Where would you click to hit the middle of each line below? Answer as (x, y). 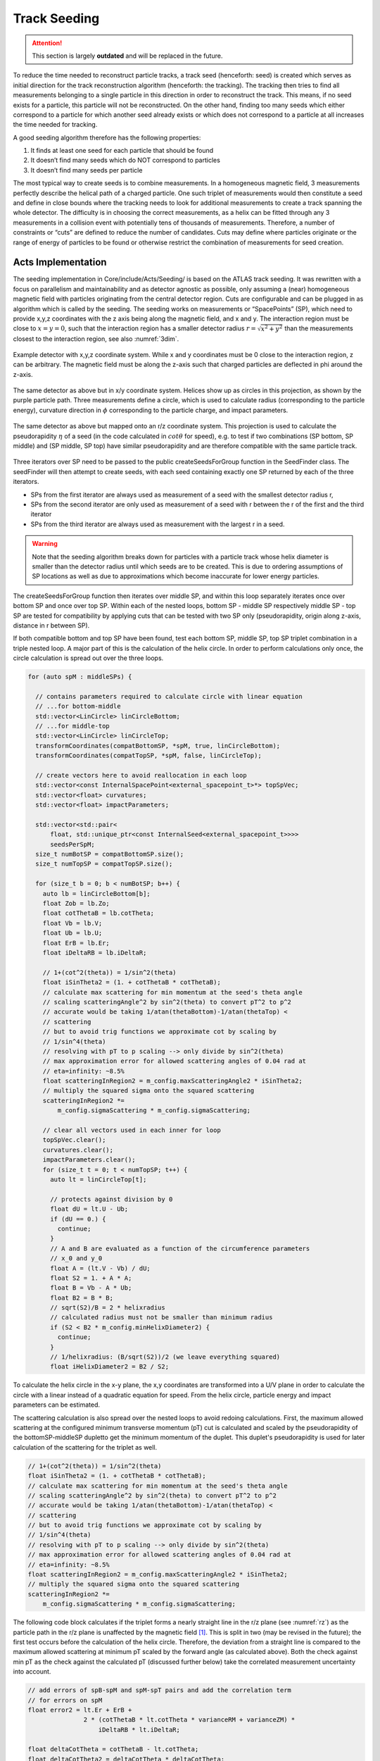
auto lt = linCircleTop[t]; (99, 1179)
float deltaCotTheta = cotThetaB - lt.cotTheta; (113, 1749)
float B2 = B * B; (82, 1298)
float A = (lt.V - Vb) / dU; (100, 1268)
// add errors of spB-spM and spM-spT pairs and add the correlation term (160, 1690)
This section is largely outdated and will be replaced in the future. (127, 56)
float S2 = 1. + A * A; (91, 1278)
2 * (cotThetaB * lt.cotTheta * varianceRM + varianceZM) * (189, 1720)
